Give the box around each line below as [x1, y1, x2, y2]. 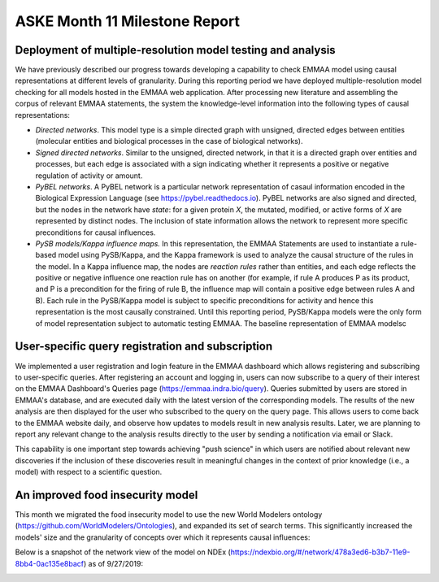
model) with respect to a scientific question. [15, 467, 163, 477]
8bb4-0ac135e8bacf [15, 558, 85, 568]
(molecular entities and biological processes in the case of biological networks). [35, 137, 303, 146]
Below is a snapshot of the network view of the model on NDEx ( [15, 547, 231, 557]
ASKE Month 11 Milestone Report [15, 12, 240, 30]
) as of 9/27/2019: [83, 558, 144, 568]
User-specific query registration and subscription [15, 340, 272, 354]
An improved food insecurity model [15, 488, 198, 502]
